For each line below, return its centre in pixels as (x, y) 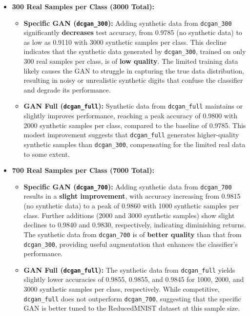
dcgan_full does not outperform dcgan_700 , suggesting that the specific (132, 298)
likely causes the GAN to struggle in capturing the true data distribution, (134, 70)
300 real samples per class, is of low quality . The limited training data (131, 61)
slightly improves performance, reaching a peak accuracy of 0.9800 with (131, 116)
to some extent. (47, 154)
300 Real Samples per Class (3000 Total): (83, 6)
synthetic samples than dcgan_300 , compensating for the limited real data (135, 144)
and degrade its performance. (67, 89)
